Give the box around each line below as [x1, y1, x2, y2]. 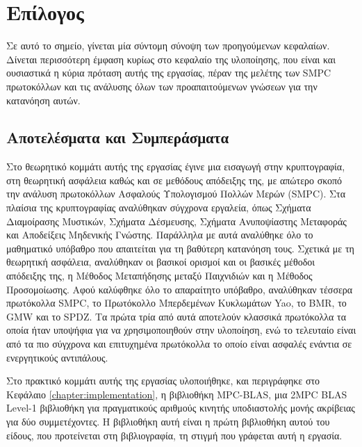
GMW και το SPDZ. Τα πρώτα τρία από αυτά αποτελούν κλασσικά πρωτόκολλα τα [6, 309, 347, 323]
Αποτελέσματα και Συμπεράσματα [6, 127, 229, 148]
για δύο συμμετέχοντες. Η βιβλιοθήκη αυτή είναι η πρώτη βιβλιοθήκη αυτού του [6, 414, 330, 428]
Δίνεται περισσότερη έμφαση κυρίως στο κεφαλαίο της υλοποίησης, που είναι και [6, 51, 336, 66]
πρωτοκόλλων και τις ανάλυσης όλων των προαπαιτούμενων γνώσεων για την [6, 79, 318, 93]
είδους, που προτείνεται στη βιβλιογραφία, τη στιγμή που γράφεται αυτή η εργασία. [6, 428, 343, 442]
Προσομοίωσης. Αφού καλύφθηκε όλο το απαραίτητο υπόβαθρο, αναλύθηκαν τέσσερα [6, 282, 353, 296]
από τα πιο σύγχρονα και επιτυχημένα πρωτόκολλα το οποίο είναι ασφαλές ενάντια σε [6, 336, 352, 351]
